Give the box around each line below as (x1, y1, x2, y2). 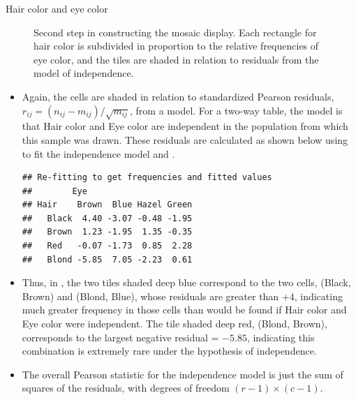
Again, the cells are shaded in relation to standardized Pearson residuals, (22, 89, 334, 103)
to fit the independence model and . (22, 146, 175, 161)
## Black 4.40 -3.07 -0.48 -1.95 (22, 213, 193, 223)
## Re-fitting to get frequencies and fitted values (22, 172, 272, 183)
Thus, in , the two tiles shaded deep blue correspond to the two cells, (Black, (22, 275, 351, 290)
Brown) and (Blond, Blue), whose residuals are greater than (22, 288, 279, 303)
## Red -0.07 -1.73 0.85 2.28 (22, 241, 193, 251)
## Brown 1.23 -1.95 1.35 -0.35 (22, 227, 193, 237)
